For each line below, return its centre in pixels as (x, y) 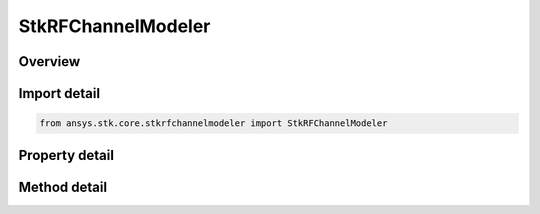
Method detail (63, 186)
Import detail (59, 93)
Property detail (66, 155)
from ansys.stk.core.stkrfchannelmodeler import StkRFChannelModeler (213, 123)
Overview (49, 61)
